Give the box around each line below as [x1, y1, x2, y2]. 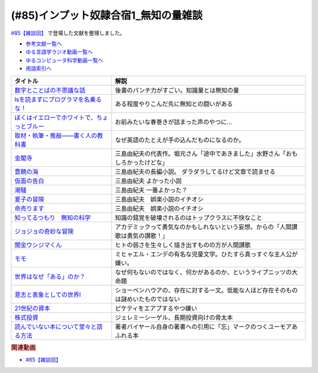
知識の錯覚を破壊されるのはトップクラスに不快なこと [115, 213, 263, 222]
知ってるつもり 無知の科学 [14, 213, 91, 222]
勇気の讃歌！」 [127, 232, 168, 240]
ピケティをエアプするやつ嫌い [115, 304, 197, 312]
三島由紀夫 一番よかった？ [115, 186, 188, 194]
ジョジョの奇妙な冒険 [14, 227, 74, 235]
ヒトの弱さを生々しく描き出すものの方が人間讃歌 [115, 240, 251, 249]
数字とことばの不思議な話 [14, 86, 85, 94]
